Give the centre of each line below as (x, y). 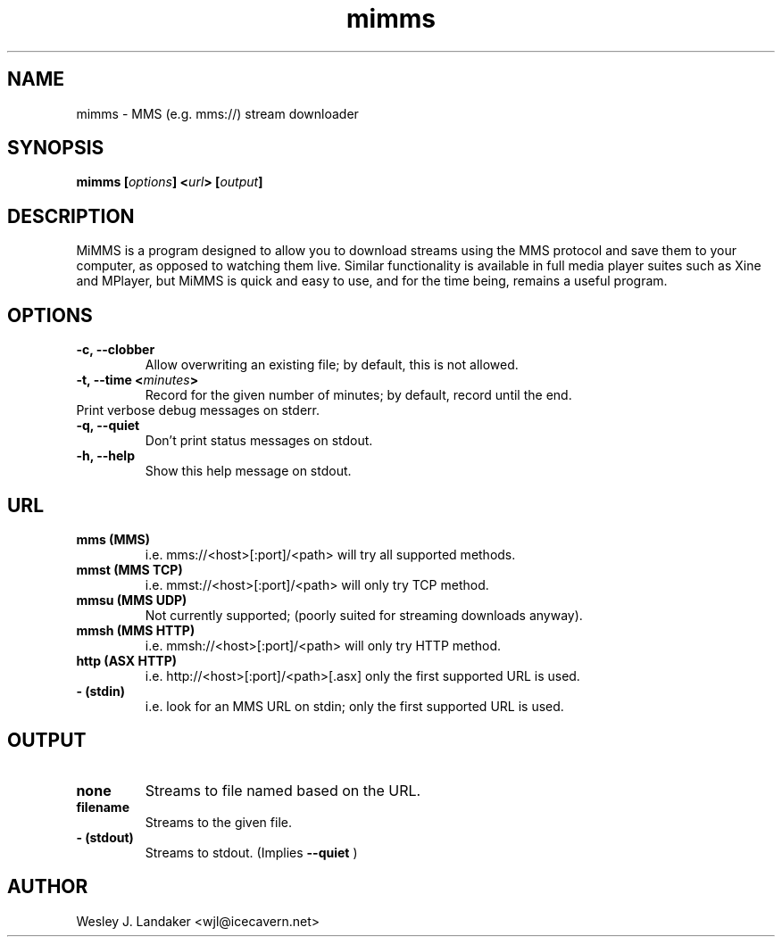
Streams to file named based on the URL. (283, 790)
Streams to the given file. (218, 822)
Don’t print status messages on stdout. (259, 441)
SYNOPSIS (56, 148)
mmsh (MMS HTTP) (136, 630)
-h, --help (105, 456)
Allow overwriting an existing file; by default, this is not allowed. (332, 365)
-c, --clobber (116, 350)
